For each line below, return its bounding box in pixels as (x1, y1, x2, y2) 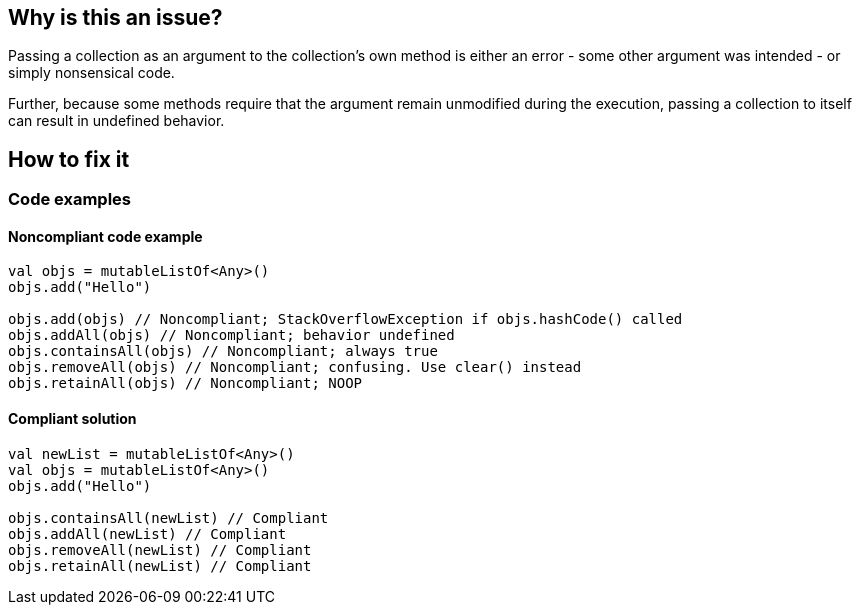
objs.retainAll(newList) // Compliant (8, 557, 312, 574)
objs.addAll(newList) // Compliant (8, 525, 287, 542)
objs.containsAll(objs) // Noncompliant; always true (8, 343, 438, 360)
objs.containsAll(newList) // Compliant (8, 509, 329, 526)
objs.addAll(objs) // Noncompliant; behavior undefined (8, 327, 455, 344)
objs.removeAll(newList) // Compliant (8, 541, 312, 558)
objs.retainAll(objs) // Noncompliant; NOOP (8, 375, 363, 392)
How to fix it (8, 146, 130, 172)
